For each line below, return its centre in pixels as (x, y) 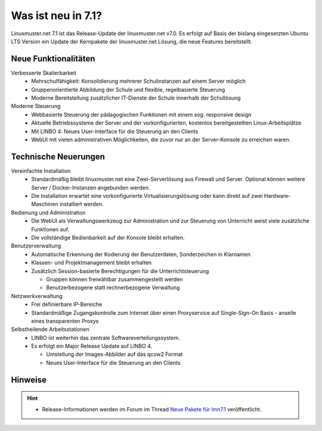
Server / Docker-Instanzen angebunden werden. (91, 187)
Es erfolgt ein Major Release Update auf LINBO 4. (92, 346)
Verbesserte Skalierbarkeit (44, 73)
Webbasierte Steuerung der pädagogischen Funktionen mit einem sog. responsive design (141, 114)
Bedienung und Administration (48, 212)
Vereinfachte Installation (41, 170)
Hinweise (29, 379)
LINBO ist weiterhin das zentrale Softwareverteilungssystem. (106, 337)
